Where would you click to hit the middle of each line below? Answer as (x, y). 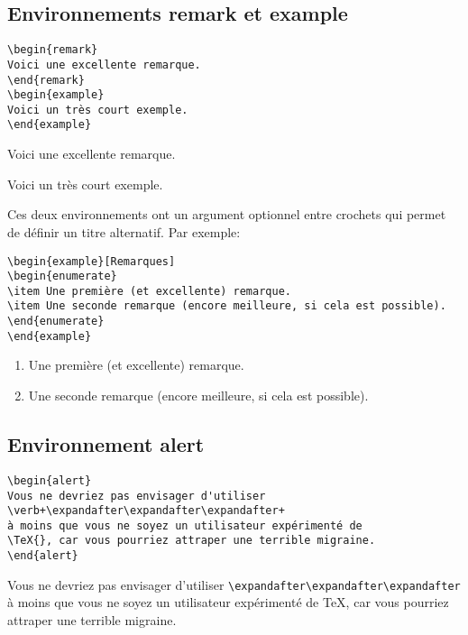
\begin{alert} (50, 480)
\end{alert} (43, 556)
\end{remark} (46, 80)
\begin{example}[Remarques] (92, 261)
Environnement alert (106, 444)
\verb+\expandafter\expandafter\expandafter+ (146, 511)
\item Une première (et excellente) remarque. (149, 291)
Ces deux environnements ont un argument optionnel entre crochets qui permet (227, 214)
